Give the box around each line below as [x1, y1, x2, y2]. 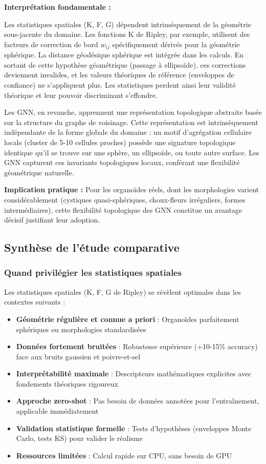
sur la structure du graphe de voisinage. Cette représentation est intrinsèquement [4, 116, 258, 127]
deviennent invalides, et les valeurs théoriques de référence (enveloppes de [4, 69, 234, 80]
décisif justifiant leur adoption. [4, 214, 100, 225]
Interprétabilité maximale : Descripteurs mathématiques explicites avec [16, 368, 252, 379]
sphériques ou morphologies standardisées [16, 324, 146, 334]
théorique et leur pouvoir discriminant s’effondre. [4, 89, 158, 100]
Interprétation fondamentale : [4, 2, 111, 12]
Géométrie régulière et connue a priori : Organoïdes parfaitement [16, 313, 239, 324]
